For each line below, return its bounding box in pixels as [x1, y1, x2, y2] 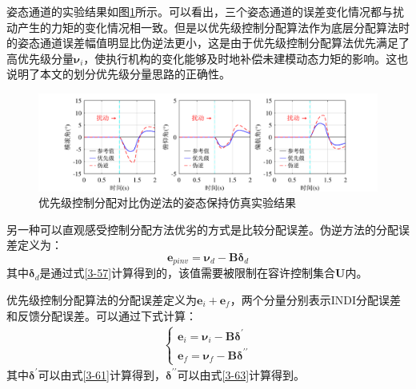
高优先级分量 [6, 50, 74, 66]
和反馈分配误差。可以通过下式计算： [6, 307, 197, 324]
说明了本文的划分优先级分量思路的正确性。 [6, 65, 230, 82]
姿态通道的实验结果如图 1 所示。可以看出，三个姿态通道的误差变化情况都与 [6, 3, 393, 19]
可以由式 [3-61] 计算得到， [38, 366, 166, 383]
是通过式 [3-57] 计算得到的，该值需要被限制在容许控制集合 [39, 264, 336, 281]
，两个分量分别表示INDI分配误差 [230, 291, 401, 308]
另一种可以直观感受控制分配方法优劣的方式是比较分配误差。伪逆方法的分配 [6, 220, 398, 237]
